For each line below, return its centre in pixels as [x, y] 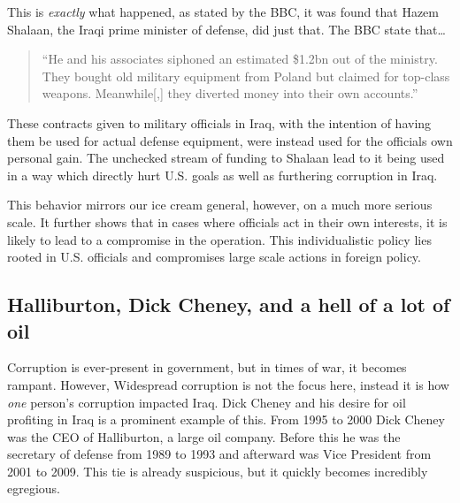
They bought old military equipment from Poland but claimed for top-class [246, 76]
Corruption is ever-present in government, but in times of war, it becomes [207, 367]
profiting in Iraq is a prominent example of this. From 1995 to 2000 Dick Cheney [226, 419]
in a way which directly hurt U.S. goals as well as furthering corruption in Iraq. [222, 175]
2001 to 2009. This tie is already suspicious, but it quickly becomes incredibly [218, 471]
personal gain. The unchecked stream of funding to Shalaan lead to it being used [226, 158]
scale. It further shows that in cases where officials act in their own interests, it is [227, 221]
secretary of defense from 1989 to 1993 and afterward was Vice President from [219, 454]
